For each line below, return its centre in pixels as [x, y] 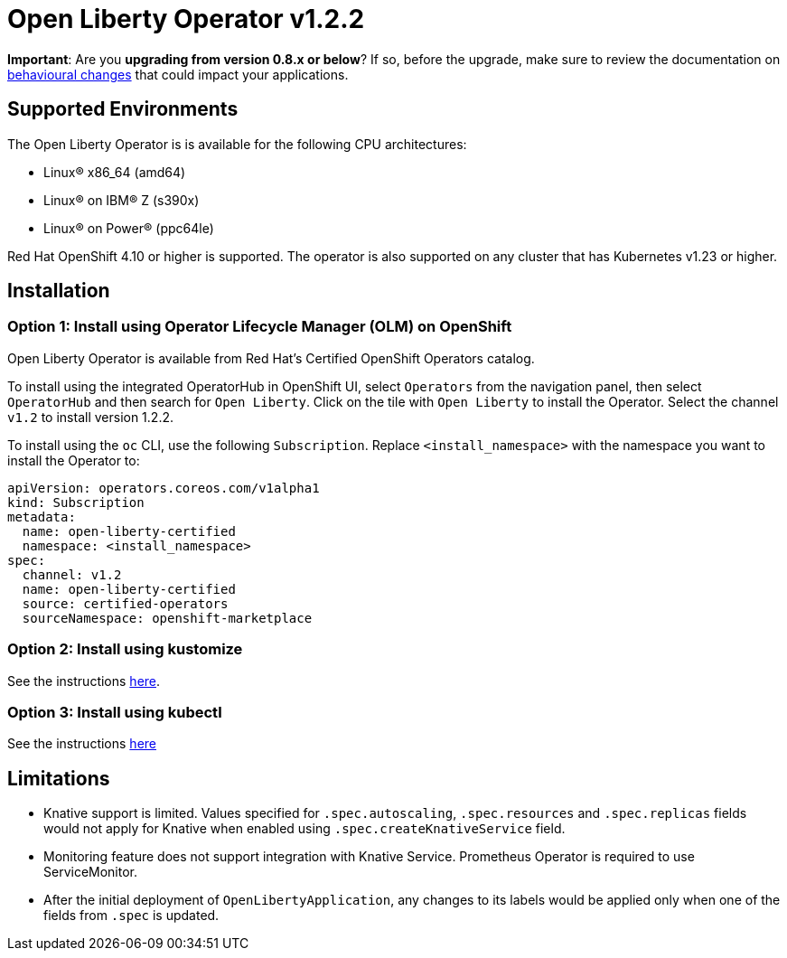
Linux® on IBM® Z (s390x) [122, 200]
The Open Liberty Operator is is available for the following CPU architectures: [237, 144]
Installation [59, 291]
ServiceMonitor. [91, 872]
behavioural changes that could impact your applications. [178, 74]
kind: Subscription [76, 502]
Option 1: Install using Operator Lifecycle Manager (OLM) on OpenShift [260, 327]
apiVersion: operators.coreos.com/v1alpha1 [164, 488]
